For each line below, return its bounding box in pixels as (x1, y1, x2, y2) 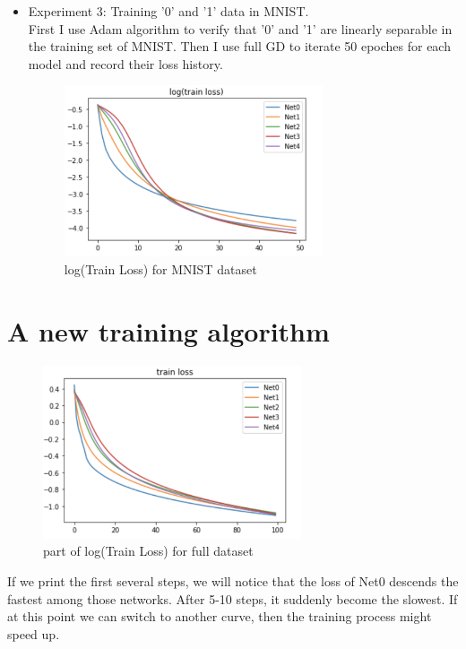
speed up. (7, 624, 60, 643)
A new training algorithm (7, 312, 330, 349)
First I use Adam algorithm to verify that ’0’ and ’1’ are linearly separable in (28, 19, 453, 38)
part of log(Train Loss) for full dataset (43, 541, 254, 560)
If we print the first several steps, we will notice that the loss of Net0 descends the (7, 571, 459, 590)
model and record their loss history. (28, 54, 223, 73)
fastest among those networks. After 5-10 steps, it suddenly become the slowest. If (7, 589, 458, 608)
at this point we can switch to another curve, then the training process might (7, 607, 432, 626)
